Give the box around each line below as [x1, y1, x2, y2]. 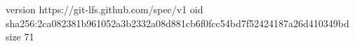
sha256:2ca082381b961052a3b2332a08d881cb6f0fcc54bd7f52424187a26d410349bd [6, 15, 349, 30]
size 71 [6, 29, 34, 44]
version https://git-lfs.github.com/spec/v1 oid [6, 2, 203, 16]
